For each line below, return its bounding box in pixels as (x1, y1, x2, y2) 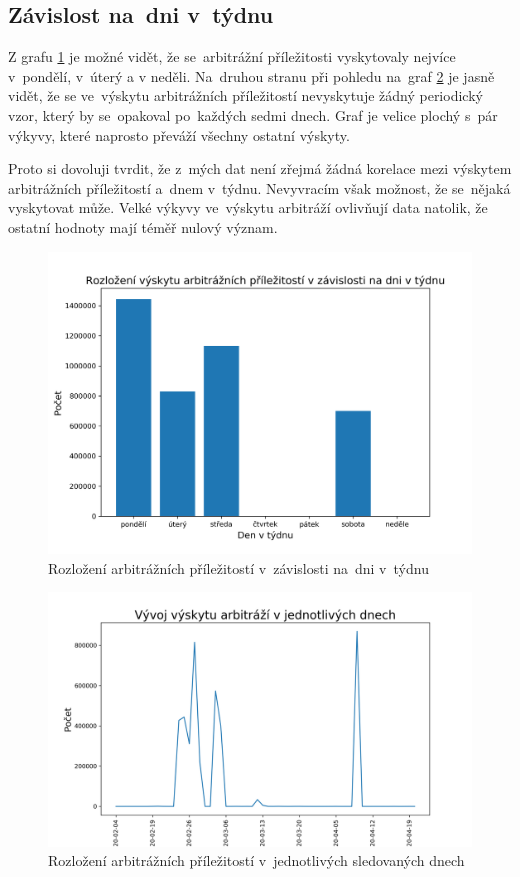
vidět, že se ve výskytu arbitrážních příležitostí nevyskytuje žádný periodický (8, 85, 483, 106)
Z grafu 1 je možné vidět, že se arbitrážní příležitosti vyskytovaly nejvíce (8, 46, 456, 67)
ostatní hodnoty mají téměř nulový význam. (8, 216, 278, 237)
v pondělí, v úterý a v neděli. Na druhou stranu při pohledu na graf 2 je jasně (8, 65, 495, 86)
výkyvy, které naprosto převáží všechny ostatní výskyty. (8, 124, 350, 145)
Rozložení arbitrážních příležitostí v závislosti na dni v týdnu (48, 557, 429, 578)
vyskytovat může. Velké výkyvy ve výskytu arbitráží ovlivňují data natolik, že (8, 197, 488, 218)
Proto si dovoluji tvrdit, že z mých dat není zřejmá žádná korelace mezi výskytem (8, 158, 512, 179)
